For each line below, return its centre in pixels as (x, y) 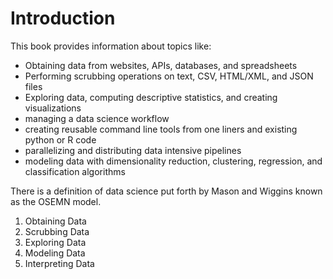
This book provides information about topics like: (111, 46)
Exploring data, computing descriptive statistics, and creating (151, 97)
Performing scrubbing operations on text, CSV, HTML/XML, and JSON (169, 76)
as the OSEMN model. (56, 201)
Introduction (63, 18)
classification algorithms (75, 171)
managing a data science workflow (97, 118)
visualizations (53, 108)
